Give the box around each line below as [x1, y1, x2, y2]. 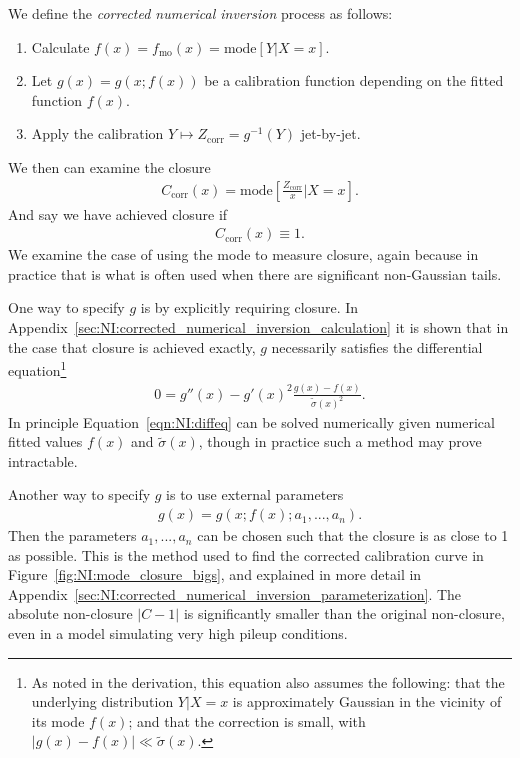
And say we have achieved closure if [8, 203, 228, 224]
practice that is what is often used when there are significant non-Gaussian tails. [8, 263, 502, 284]
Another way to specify [8, 484, 151, 505]
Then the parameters [8, 525, 137, 546]
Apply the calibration [31, 123, 164, 144]
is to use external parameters [166, 484, 344, 505]
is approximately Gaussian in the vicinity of [232, 691, 502, 712]
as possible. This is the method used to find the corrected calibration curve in [8, 544, 484, 565]
